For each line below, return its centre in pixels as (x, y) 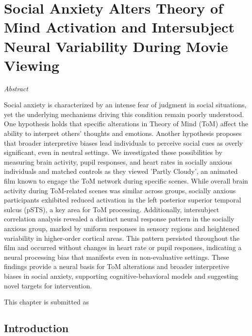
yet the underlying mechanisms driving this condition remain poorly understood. (124, 114)
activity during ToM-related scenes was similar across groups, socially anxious (120, 190)
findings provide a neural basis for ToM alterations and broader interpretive (117, 266)
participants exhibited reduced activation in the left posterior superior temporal (123, 200)
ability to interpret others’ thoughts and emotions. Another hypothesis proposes (123, 133)
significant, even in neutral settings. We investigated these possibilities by (113, 152)
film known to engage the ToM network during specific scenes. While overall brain (126, 181)
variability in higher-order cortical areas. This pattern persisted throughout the (122, 238)
